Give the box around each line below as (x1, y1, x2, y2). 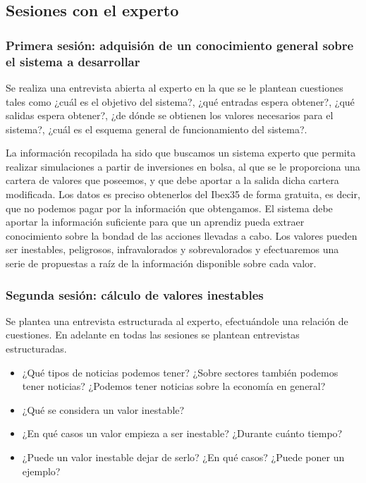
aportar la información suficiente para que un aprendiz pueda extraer (6, 214, 305, 229)
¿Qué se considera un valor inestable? (22, 402, 185, 417)
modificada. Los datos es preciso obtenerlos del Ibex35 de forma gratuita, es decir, (6, 187, 360, 202)
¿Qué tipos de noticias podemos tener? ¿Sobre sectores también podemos (22, 365, 338, 379)
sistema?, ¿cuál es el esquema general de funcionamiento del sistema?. (6, 121, 307, 136)
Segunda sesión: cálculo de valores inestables (6, 286, 264, 303)
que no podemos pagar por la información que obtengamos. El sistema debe (6, 200, 333, 215)
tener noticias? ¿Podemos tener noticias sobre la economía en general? (22, 379, 326, 393)
